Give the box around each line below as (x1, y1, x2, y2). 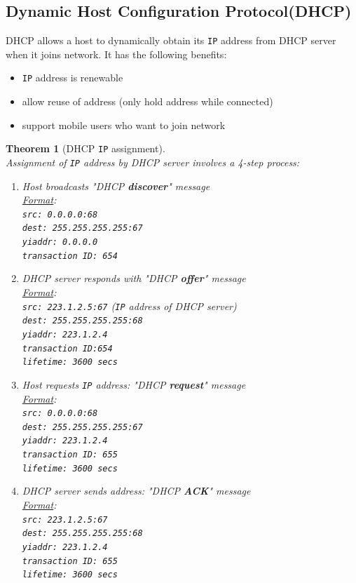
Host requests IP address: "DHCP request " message (22, 377, 246, 391)
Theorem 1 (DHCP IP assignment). (6, 141, 165, 156)
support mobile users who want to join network (22, 117, 226, 132)
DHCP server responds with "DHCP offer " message (22, 271, 246, 286)
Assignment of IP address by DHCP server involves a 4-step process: (6, 154, 300, 169)
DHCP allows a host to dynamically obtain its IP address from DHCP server (6, 33, 336, 48)
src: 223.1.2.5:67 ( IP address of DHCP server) (22, 298, 237, 313)
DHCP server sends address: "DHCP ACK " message (22, 483, 251, 498)
